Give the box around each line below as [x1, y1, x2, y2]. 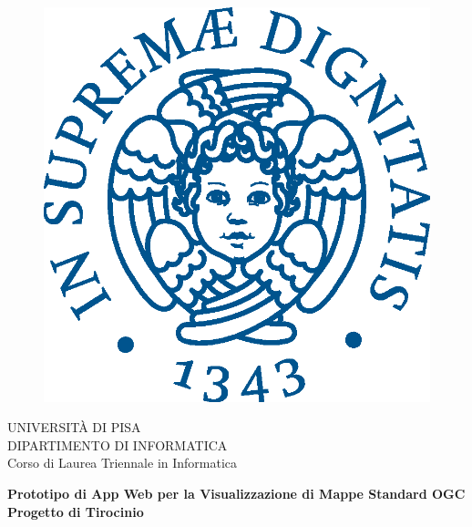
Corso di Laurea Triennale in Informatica [7, 453, 238, 472]
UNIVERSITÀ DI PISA [7, 418, 141, 437]
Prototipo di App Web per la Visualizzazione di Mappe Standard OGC [7, 483, 466, 502]
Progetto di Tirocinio [7, 501, 144, 521]
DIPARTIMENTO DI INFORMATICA [7, 435, 228, 454]
